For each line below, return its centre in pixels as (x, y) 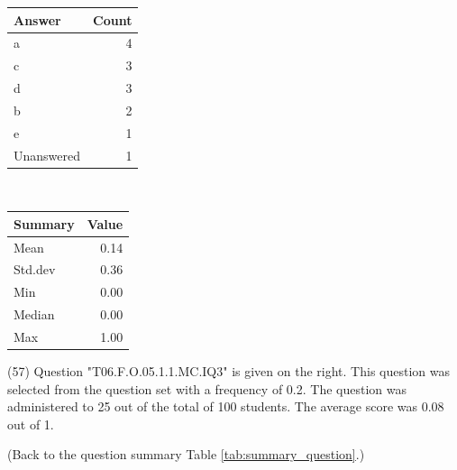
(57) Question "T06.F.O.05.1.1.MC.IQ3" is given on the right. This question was (228, 371)
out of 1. (31, 424)
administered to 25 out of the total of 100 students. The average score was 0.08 (226, 406)
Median (34, 314)
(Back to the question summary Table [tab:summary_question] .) (186, 454)
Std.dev (35, 269)
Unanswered (47, 155)
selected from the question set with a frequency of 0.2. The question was (207, 388)
